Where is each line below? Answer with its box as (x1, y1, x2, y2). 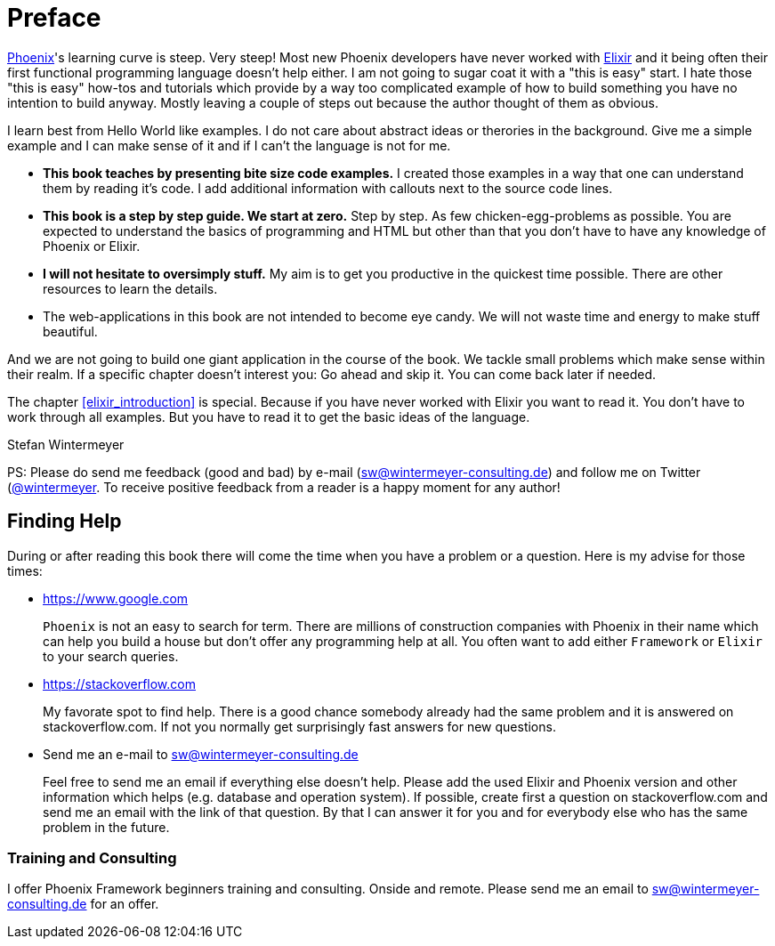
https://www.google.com (43, 590, 189, 606)
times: (7, 562, 43, 578)
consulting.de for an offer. (7, 896, 159, 912)
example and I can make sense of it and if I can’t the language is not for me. (7, 137, 451, 153)
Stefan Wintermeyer (7, 436, 125, 452)
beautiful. (43, 323, 98, 339)
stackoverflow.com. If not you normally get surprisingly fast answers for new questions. (43, 718, 556, 734)
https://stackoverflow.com (43, 675, 196, 691)
